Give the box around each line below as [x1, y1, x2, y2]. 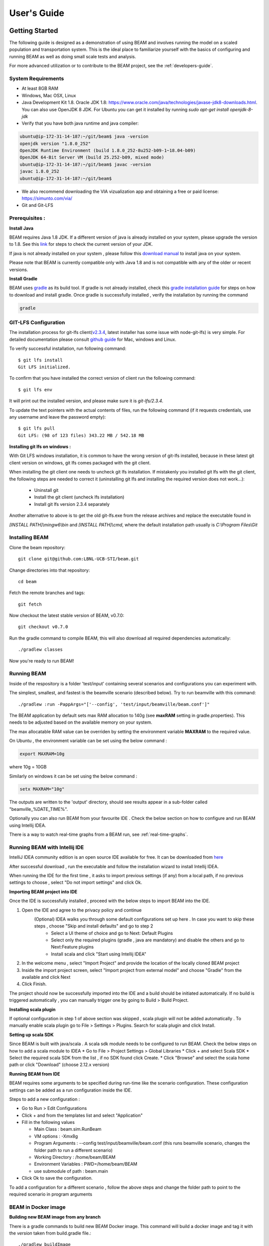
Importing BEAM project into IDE [9, 889, 77, 895]
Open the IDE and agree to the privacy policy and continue [21, 907, 142, 913]
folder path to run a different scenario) [34, 1147, 113, 1153]
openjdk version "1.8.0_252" [19, 141, 91, 147]
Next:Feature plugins [51, 944, 94, 950]
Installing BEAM [9, 534, 49, 541]
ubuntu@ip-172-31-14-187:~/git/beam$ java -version [19, 134, 149, 140]
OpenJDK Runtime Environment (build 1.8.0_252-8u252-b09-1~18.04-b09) [19, 148, 196, 154]
